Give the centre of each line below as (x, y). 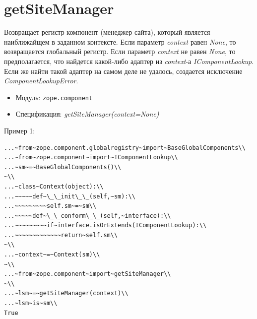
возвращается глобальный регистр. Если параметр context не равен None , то (120, 51)
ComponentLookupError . (41, 81)
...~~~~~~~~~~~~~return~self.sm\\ (61, 235)
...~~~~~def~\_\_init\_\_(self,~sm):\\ (70, 196)
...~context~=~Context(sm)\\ (52, 255)
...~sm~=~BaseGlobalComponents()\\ (63, 167)
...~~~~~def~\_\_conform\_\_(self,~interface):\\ (88, 216)
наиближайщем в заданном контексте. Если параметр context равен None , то (120, 41)
